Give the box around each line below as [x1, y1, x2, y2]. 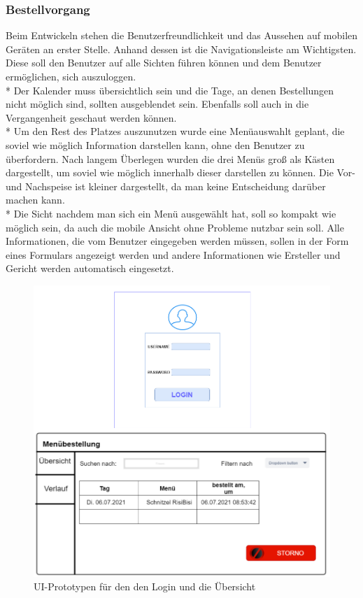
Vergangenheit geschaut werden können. [6, 110, 177, 124]
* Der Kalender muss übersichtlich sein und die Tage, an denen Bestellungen [6, 83, 334, 97]
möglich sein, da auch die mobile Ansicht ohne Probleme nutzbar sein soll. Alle [6, 220, 344, 234]
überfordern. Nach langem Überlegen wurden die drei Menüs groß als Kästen [6, 151, 335, 166]
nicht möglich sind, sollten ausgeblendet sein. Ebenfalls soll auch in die [6, 97, 309, 111]
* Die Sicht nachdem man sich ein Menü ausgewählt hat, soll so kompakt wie [6, 206, 336, 220]
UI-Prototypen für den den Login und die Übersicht [34, 579, 256, 594]
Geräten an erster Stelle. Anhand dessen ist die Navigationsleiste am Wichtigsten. [6, 41, 357, 56]
